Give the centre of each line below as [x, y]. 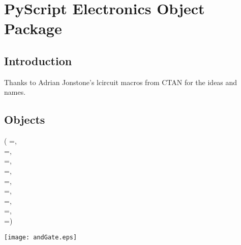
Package [33, 28]
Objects [25, 119]
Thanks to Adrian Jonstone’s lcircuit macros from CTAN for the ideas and [121, 82]
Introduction [38, 60]
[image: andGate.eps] [41, 237]
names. [15, 92]
